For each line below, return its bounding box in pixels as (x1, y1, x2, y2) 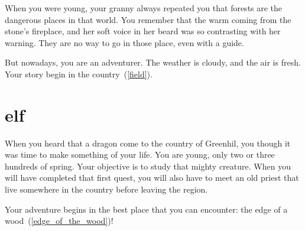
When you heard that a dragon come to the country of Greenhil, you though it (5, 136, 291, 149)
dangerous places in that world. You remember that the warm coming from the (5, 13, 291, 25)
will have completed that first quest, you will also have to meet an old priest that (5, 171, 299, 184)
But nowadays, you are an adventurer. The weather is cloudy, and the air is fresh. (5, 56, 301, 69)
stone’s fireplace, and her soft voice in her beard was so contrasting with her (5, 25, 281, 37)
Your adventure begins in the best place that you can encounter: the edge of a (5, 203, 288, 215)
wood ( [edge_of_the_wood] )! (5, 214, 113, 227)
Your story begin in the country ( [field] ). (5, 67, 152, 80)
